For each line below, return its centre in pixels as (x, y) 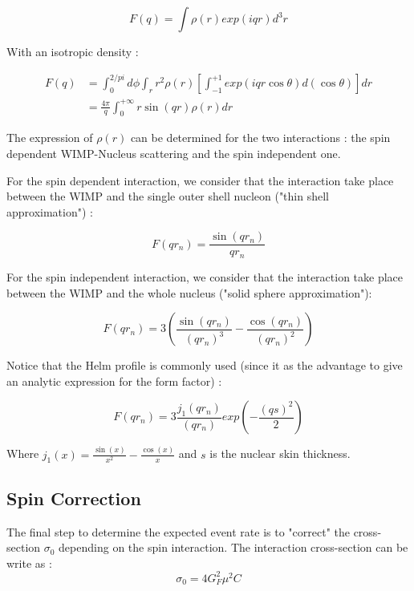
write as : (29, 563)
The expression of (50, 138)
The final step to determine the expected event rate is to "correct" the (178, 531)
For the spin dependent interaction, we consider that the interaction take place (200, 180)
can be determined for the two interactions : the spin (260, 138)
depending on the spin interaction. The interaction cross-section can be (233, 547)
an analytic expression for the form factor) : (114, 381)
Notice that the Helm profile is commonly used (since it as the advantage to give (205, 365)
